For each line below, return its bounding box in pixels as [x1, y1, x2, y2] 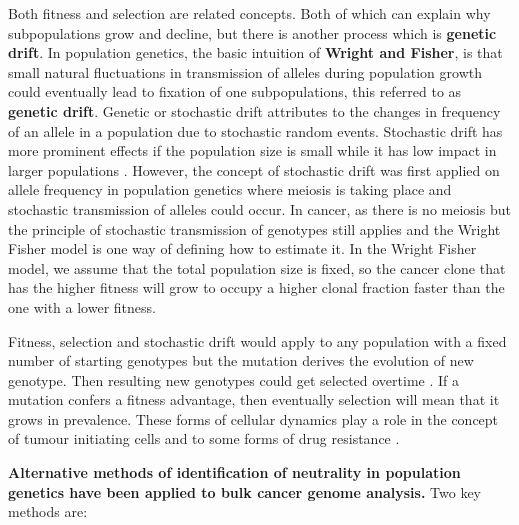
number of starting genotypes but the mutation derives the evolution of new [8, 350, 474, 371]
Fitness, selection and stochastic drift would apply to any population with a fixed [8, 330, 507, 351]
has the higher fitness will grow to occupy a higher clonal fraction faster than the [8, 277, 505, 298]
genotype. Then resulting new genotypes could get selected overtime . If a [8, 369, 459, 390]
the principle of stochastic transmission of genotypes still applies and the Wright [8, 218, 501, 239]
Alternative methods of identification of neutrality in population [8, 462, 461, 483]
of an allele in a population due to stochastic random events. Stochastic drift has [8, 120, 503, 141]
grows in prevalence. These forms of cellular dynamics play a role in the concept [8, 408, 499, 429]
